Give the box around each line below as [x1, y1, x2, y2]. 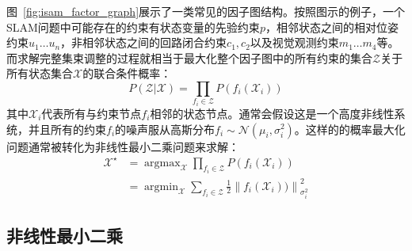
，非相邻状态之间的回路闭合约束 [60, 34, 227, 51]
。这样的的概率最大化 [294, 120, 406, 137]
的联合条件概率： [82, 65, 172, 82]
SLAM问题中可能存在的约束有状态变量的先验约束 [6, 18, 260, 35]
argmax [144, 157, 181, 169]
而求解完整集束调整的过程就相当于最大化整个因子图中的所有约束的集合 [6, 49, 372, 66]
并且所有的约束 [28, 120, 106, 137]
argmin [144, 181, 178, 192]
